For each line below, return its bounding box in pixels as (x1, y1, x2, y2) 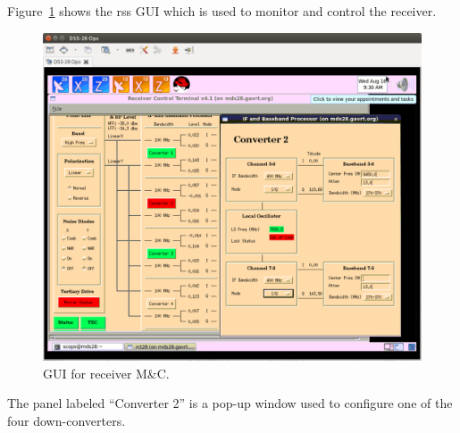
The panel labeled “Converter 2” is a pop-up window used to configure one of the (7, 394, 453, 412)
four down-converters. (7, 412, 126, 430)
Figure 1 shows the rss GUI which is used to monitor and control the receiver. (7, 2, 437, 20)
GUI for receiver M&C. (43, 363, 170, 382)
